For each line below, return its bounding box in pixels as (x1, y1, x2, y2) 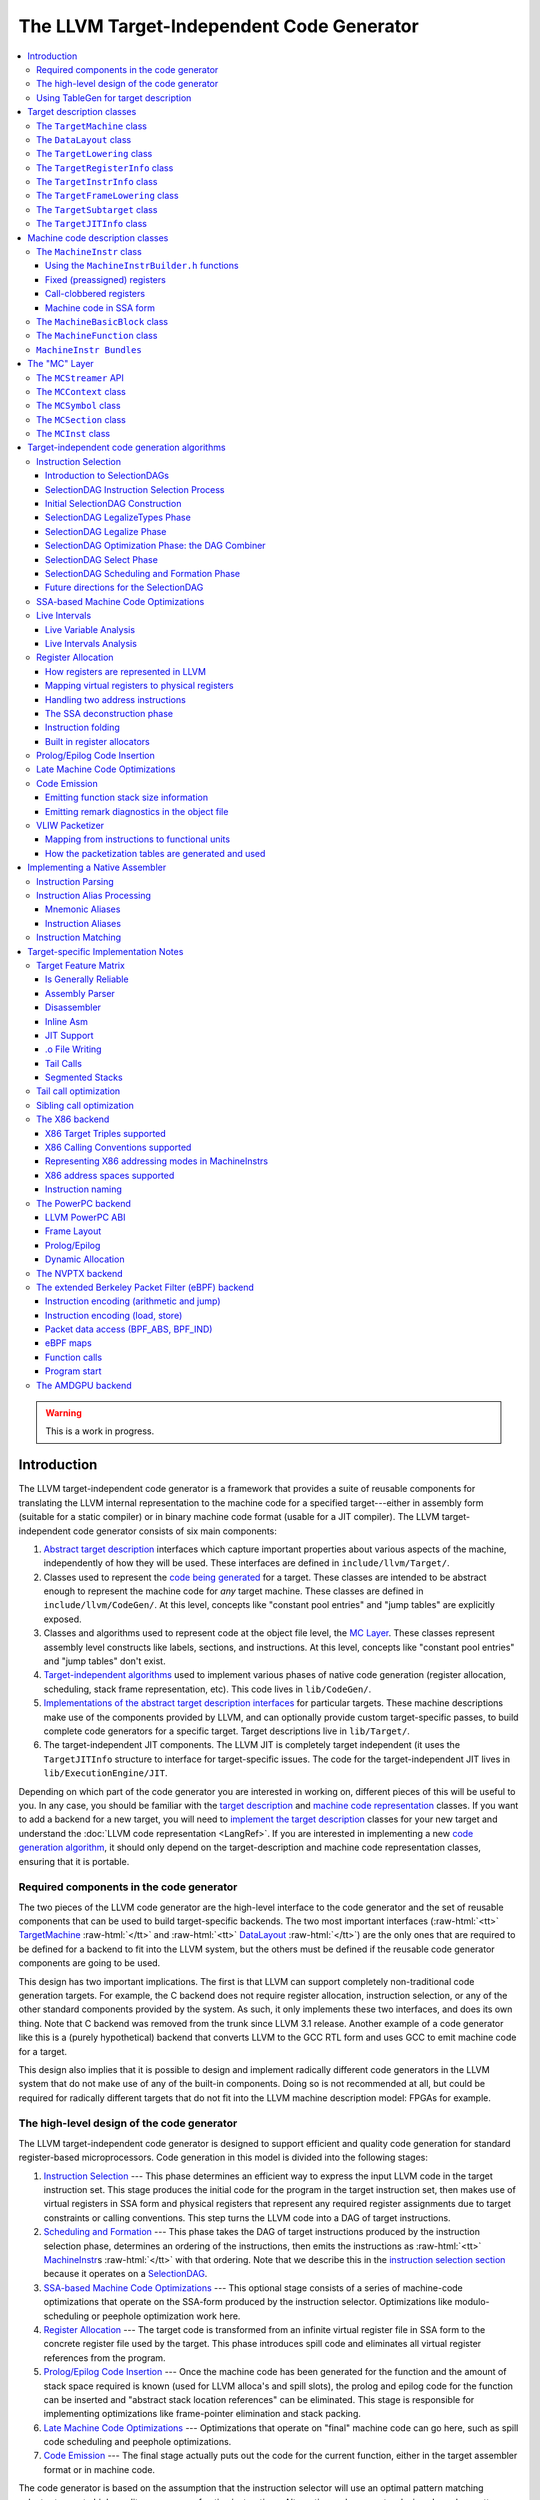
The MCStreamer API (36, 371, 125, 384)
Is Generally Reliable (45, 973, 129, 985)
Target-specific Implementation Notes (27, 945, 184, 957)
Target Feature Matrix (36, 959, 125, 971)
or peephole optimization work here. (91, 2310, 241, 2322)
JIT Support (45, 1029, 94, 1041)
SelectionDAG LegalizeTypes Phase (45, 511, 192, 524)
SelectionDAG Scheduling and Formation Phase (45, 568, 240, 579)
